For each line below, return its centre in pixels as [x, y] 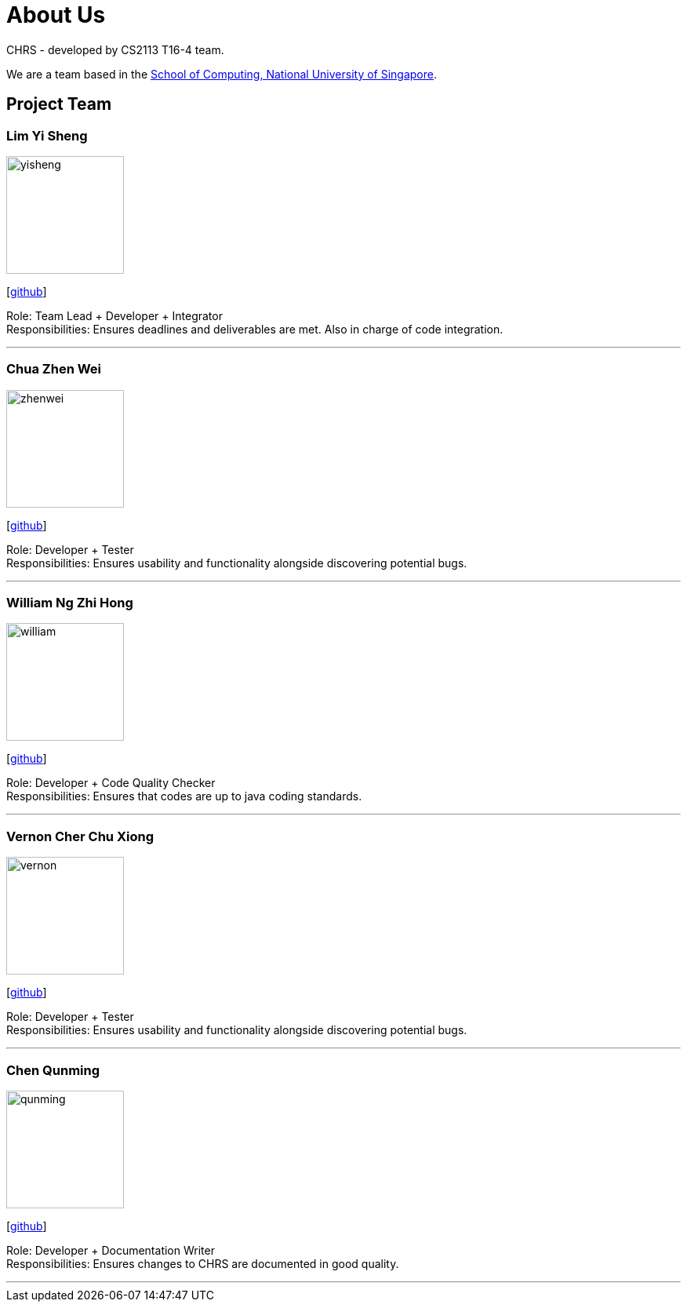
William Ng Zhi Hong [70, 603]
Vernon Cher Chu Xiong [80, 836]
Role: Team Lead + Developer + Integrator [114, 315]
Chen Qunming [53, 1070]
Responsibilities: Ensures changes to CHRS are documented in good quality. [203, 1263]
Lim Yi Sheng [47, 135]
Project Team [59, 104]
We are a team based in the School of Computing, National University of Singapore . [222, 74]
